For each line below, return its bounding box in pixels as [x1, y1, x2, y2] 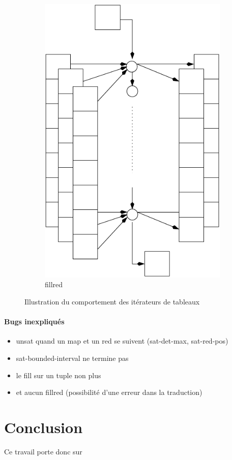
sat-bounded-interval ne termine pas [16, 352, 129, 363]
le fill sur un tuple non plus [16, 370, 101, 380]
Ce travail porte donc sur [4, 446, 82, 456]
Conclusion [4, 416, 83, 437]
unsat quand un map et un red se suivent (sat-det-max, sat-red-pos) [16, 335, 228, 346]
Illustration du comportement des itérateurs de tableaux [24, 296, 200, 306]
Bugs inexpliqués [4, 316, 65, 327]
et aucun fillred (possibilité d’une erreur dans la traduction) [16, 387, 202, 397]
